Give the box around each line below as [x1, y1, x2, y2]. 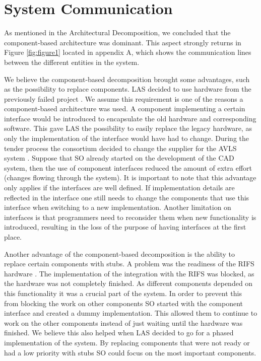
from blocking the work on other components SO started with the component [4, 298, 243, 308]
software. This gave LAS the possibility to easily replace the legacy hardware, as [4, 123, 252, 133]
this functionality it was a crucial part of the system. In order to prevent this [4, 287, 242, 298]
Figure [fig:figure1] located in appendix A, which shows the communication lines [4, 47, 251, 57]
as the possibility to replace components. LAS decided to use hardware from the [4, 84, 251, 94]
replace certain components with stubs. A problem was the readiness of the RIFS [4, 258, 254, 269]
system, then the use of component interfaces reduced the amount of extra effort [4, 162, 252, 173]
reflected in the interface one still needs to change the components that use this [4, 192, 249, 202]
